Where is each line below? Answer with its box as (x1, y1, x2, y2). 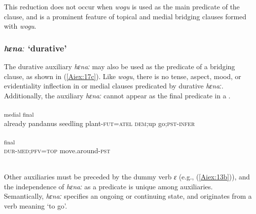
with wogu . (4, 21, 37, 31)
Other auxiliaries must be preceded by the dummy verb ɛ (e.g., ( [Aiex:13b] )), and (4, 171, 250, 182)
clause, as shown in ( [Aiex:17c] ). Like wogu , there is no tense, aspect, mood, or (4, 71, 241, 81)
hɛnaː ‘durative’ (4, 42, 67, 54)
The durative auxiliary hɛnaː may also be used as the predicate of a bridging (4, 61, 235, 71)
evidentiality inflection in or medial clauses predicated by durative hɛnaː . (4, 81, 223, 91)
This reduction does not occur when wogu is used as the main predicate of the (4, 1, 240, 11)
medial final (4, 110, 34, 119)
